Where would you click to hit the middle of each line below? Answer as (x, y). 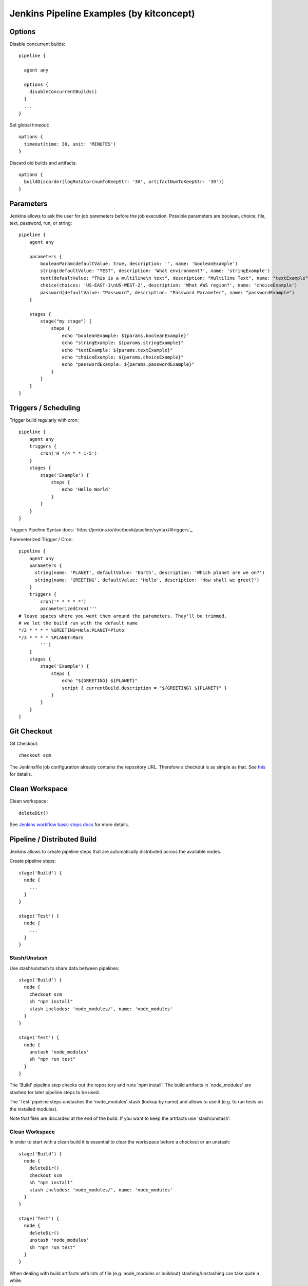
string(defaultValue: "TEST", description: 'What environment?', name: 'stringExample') (155, 271)
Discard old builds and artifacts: (43, 163)
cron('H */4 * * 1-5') (69, 453)
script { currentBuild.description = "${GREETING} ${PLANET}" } (145, 688)
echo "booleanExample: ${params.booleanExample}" (126, 335)
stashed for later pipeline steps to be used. (55, 1092)
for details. (21, 774)
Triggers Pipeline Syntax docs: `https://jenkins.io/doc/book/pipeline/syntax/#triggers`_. (102, 530)
